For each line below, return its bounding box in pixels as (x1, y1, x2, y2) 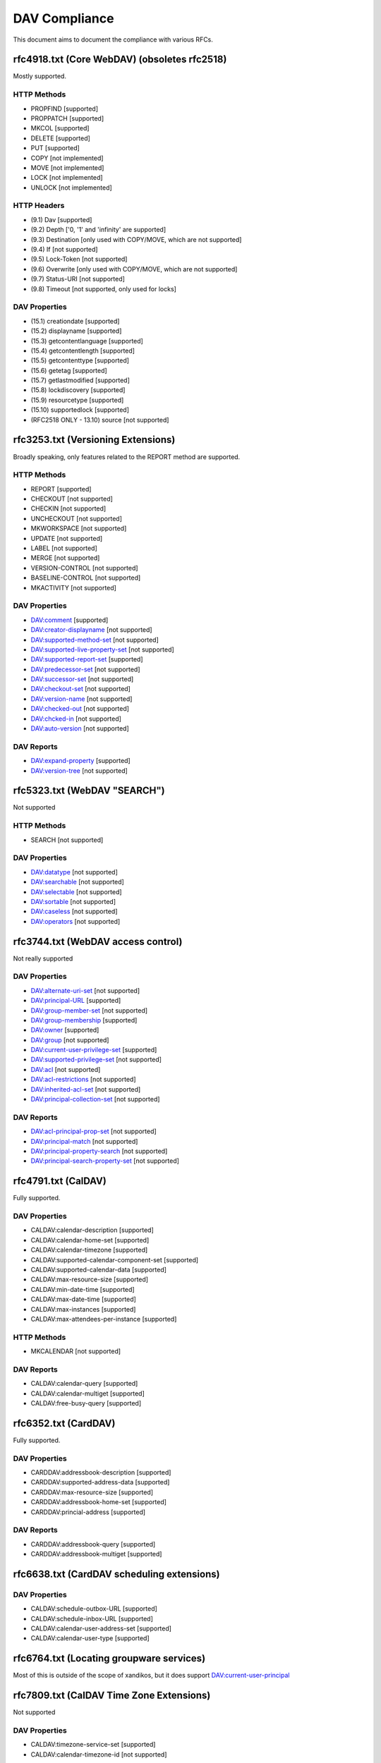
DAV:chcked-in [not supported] (30, 714, 121, 723)
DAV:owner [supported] (30, 1026, 99, 1035)
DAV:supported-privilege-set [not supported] (30, 1055, 162, 1064)
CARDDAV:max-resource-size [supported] (30, 1488, 154, 1496)
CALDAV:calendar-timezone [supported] (30, 1245, 148, 1255)
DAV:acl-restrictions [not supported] (30, 1075, 137, 1084)
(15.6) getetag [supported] (30, 366, 107, 374)
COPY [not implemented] (30, 154, 104, 162)
